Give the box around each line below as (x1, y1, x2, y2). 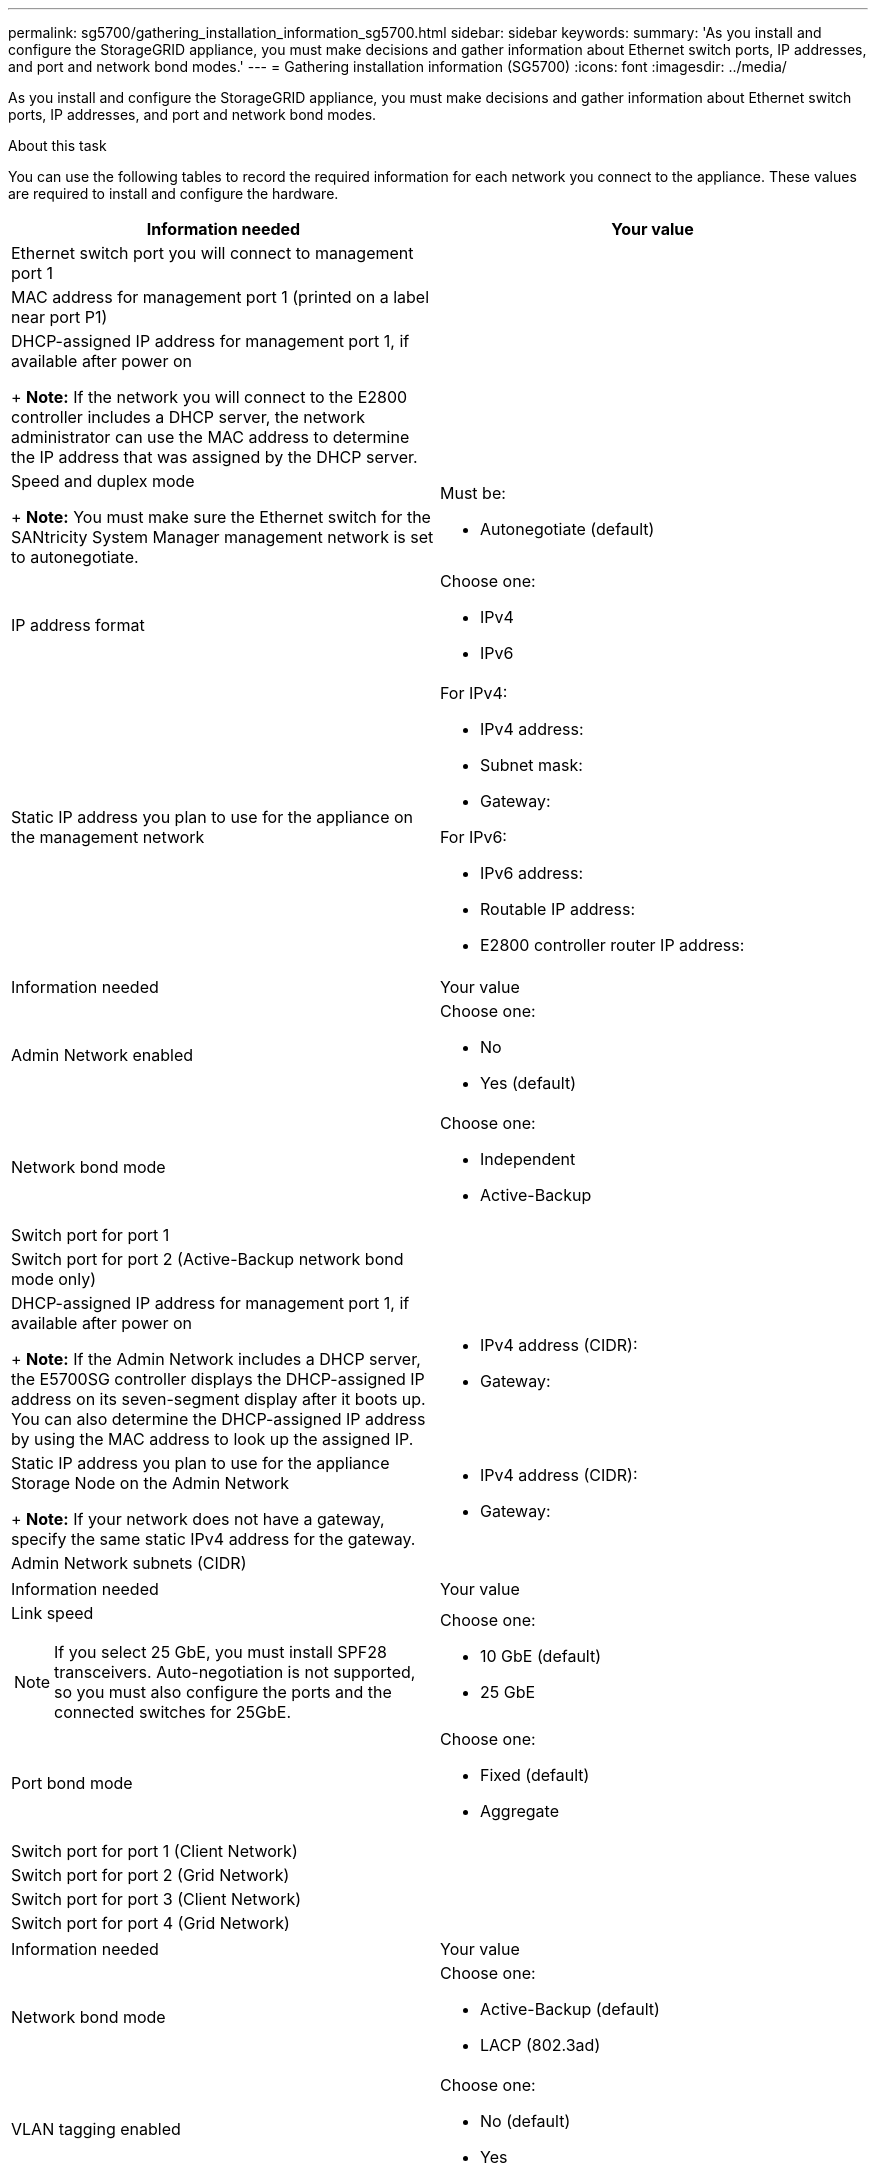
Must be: (440, 483, 506, 503)
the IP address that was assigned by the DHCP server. (11, 447, 418, 467)
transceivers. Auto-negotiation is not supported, (54, 1662, 416, 1682)
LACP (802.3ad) (480, 2035, 601, 2055)
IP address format (11, 615, 145, 635)
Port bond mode (11, 1773, 133, 1793)
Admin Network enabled (11, 1045, 194, 1065)
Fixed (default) (480, 1765, 590, 1785)
